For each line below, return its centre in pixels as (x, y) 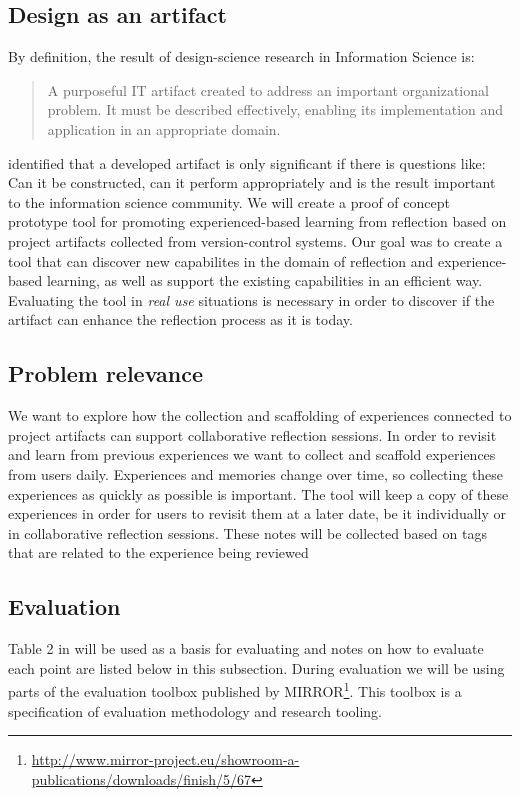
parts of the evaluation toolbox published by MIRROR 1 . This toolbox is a (235, 689)
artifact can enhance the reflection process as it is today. (180, 319)
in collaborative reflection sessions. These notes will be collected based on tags (247, 532)
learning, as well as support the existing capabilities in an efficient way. (264, 280)
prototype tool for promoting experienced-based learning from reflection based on (257, 221)
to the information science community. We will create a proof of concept (229, 201)
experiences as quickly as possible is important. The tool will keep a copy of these (258, 493)
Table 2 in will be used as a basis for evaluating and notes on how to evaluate (246, 648)
